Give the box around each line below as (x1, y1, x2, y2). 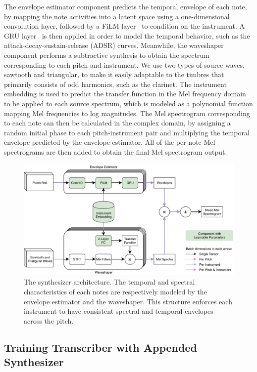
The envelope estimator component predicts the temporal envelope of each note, (4, 1, 247, 11)
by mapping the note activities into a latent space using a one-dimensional (4, 11, 230, 21)
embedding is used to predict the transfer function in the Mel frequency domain (4, 88, 246, 99)
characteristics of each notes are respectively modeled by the (24, 286, 207, 296)
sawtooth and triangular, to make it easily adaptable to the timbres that (4, 69, 224, 80)
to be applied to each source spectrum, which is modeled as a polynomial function (4, 98, 253, 108)
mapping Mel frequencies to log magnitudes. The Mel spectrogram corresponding (4, 108, 250, 118)
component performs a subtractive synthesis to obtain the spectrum (4, 49, 209, 60)
